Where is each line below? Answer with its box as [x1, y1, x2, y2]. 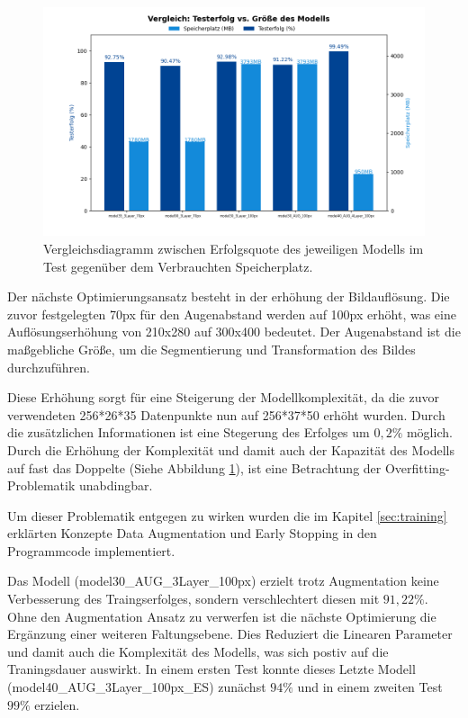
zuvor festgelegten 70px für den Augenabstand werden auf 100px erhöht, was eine [7, 304, 456, 323]
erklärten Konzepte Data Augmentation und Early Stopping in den [7, 524, 377, 543]
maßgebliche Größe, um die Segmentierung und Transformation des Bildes [7, 339, 416, 358]
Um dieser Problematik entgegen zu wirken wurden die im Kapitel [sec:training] [7, 506, 447, 525]
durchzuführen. [7, 357, 90, 376]
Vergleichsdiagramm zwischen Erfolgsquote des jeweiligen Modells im [43, 238, 424, 257]
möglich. [406, 423, 453, 442]
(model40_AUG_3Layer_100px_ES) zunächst [7, 678, 266, 696]
